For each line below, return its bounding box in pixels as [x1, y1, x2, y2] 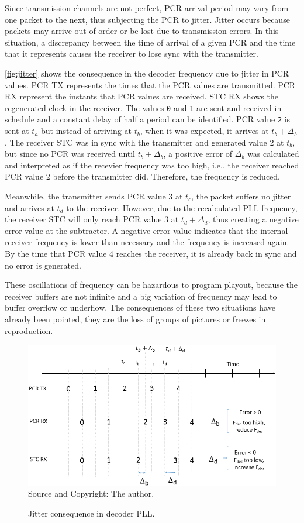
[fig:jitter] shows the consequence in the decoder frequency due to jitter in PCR [5, 67, 289, 79]
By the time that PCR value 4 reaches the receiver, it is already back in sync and [5, 247, 297, 259]
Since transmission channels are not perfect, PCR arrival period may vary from [5, 2, 289, 13]
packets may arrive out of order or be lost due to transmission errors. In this [5, 25, 279, 37]
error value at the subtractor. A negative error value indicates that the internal [5, 224, 288, 236]
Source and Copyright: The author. [28, 487, 154, 500]
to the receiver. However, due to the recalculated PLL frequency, [66, 201, 298, 214]
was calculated [247, 147, 299, 160]
